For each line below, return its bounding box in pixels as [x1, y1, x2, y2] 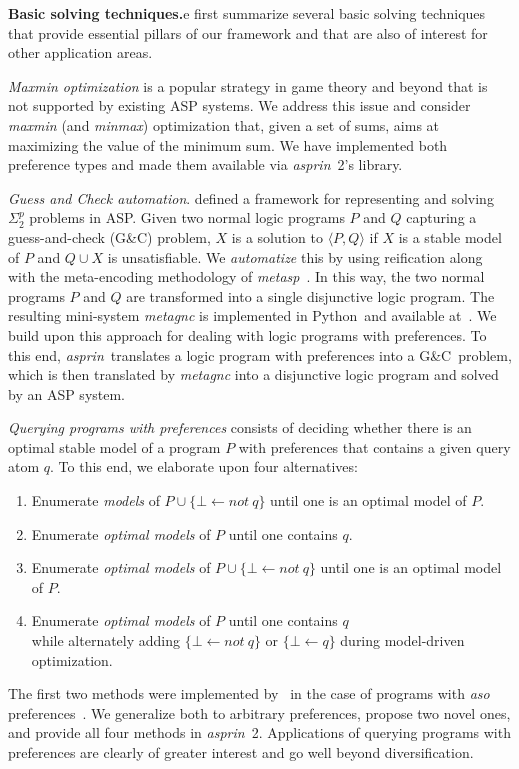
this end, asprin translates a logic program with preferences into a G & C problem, [8, 344, 512, 365]
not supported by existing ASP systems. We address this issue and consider [8, 95, 471, 116]
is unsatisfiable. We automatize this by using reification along [107, 246, 483, 267]
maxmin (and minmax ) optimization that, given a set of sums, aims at [8, 114, 440, 135]
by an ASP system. [8, 383, 126, 404]
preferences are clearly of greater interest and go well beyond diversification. [8, 742, 474, 762]
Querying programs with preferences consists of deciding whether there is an [8, 417, 472, 438]
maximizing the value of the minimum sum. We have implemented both [8, 134, 448, 155]
